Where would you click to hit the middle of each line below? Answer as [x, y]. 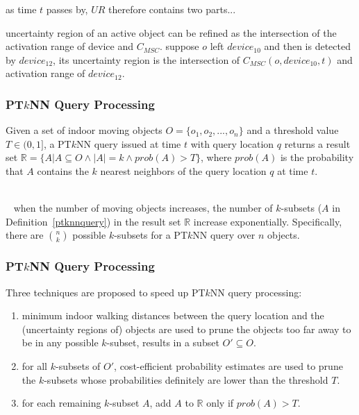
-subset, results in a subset [163, 342]
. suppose [179, 46]
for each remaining [61, 403]
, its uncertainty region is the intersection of [147, 59]
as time [21, 9]
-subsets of [78, 365]
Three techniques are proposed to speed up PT [106, 292]
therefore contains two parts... [172, 9]
